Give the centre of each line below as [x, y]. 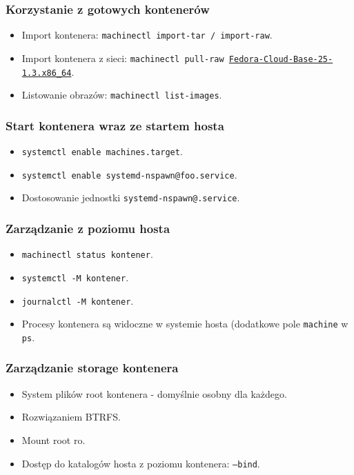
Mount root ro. [53, 439]
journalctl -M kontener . [78, 300]
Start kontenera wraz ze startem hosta [115, 125]
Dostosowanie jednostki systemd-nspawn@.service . [131, 198]
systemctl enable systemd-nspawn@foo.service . [129, 174]
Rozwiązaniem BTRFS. [71, 417]
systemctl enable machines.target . [102, 151]
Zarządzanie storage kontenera [92, 368]
